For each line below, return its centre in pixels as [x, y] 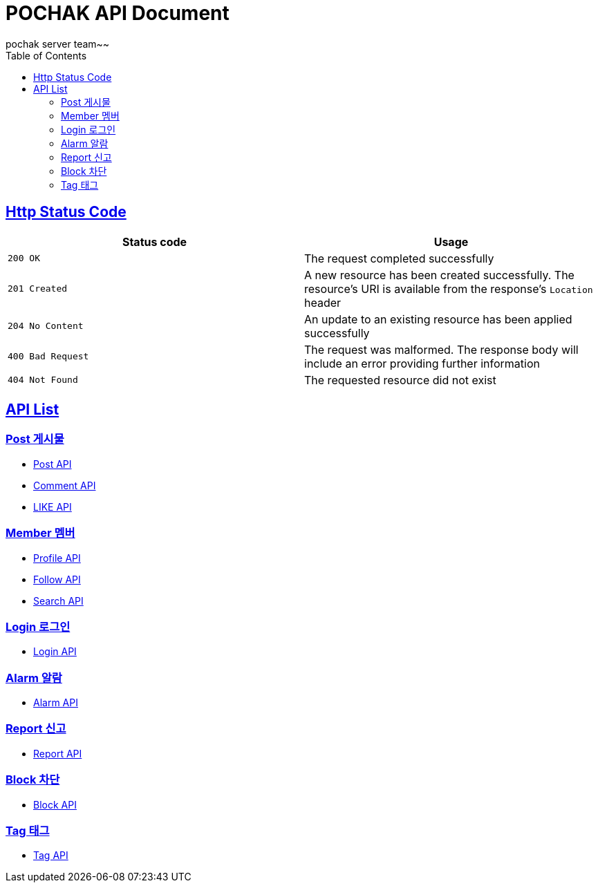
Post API [53, 464]
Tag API [51, 856]
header [323, 302]
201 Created [38, 289]
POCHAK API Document [118, 13]
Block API [55, 804]
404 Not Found [43, 380]
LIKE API [53, 507]
